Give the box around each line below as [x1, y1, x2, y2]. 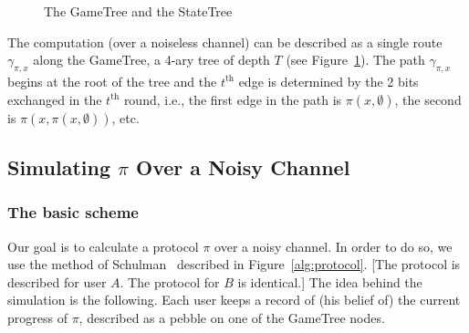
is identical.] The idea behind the [237, 272, 422, 291]
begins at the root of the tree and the [7, 71, 217, 90]
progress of [7, 307, 68, 327]
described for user [7, 272, 107, 291]
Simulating [7, 152, 111, 181]
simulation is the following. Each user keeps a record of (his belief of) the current [7, 290, 461, 309]
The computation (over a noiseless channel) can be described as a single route [7, 32, 443, 51]
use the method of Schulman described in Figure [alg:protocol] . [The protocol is [7, 255, 461, 274]
